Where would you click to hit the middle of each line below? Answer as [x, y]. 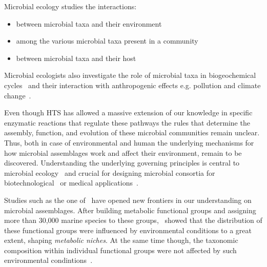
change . [18, 95]
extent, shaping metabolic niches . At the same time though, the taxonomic [121, 240]
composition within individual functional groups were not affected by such [120, 250]
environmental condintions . [48, 260]
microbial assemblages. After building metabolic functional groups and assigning [130, 210]
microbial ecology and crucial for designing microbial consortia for [110, 172]
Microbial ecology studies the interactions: [70, 6]
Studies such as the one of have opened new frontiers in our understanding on [128, 200]
